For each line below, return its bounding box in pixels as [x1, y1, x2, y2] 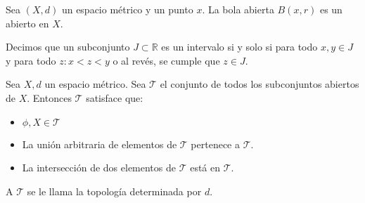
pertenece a [191, 136, 240, 151]
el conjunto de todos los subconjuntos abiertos [160, 77, 359, 91]
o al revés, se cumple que [113, 53, 220, 67]
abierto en [6, 15, 49, 30]
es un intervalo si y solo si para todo [161, 39, 318, 54]
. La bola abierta [202, 2, 274, 16]
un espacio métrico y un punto [61, 2, 193, 16]
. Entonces [27, 90, 72, 105]
